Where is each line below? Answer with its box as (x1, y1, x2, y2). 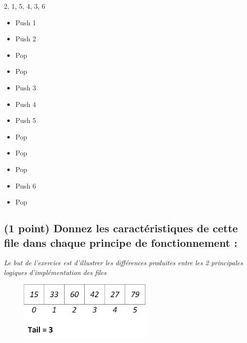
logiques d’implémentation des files (4, 267, 106, 277)
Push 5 (15, 115, 36, 125)
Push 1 (15, 17, 36, 27)
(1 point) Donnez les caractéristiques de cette (4, 221, 238, 236)
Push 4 (15, 99, 36, 109)
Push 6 (15, 180, 36, 190)
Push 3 (15, 82, 36, 92)
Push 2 (15, 34, 36, 44)
